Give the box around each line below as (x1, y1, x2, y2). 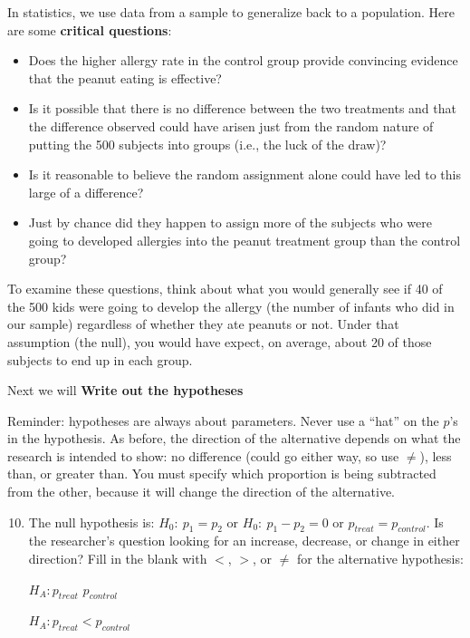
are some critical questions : (7, 20, 172, 39)
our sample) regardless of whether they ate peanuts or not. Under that (7, 314, 399, 333)
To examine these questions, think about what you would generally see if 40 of (7, 279, 443, 298)
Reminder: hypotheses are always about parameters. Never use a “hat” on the (7, 411, 439, 430)
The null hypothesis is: (28, 512, 155, 531)
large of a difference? (28, 182, 144, 201)
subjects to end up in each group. (7, 350, 193, 369)
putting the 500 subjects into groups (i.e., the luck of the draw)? (28, 134, 387, 153)
